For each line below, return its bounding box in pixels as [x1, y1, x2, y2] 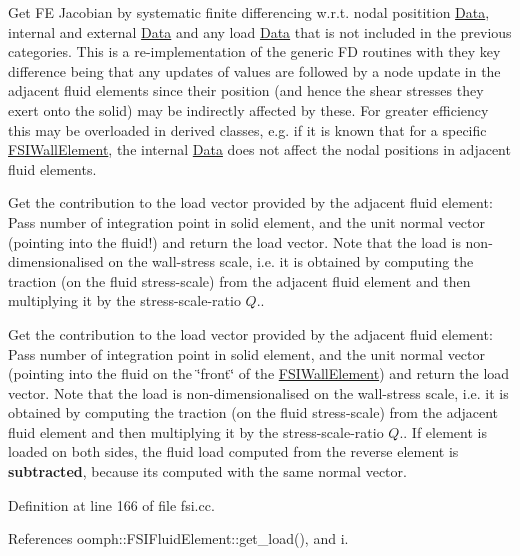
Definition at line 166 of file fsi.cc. [8, 494, 215, 515]
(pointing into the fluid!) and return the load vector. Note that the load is [8, 231, 461, 252]
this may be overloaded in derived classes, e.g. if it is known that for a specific [8, 119, 487, 140]
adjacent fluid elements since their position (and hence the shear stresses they [8, 80, 484, 101]
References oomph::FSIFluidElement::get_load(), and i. [8, 528, 349, 549]
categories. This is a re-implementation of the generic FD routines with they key [8, 41, 501, 62]
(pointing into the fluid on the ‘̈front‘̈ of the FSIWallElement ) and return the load [8, 363, 510, 384]
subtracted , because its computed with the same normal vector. [8, 461, 407, 482]
